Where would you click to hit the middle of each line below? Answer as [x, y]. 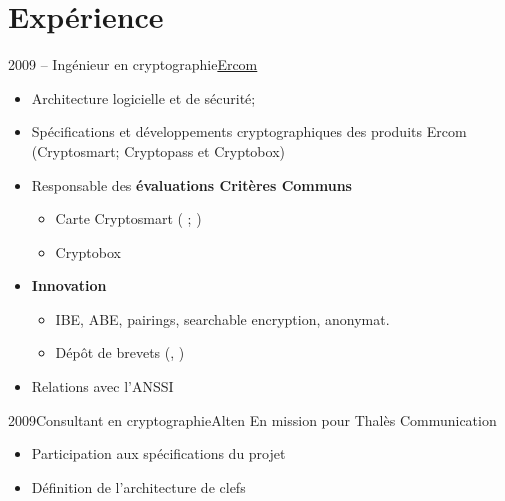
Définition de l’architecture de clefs [138, 486]
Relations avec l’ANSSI [102, 386]
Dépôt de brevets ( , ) [120, 352]
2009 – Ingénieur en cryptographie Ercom [133, 64]
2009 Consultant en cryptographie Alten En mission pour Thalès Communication [252, 419]
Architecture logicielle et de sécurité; [143, 97]
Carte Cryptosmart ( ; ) [128, 218]
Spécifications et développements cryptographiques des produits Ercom [249, 131]
